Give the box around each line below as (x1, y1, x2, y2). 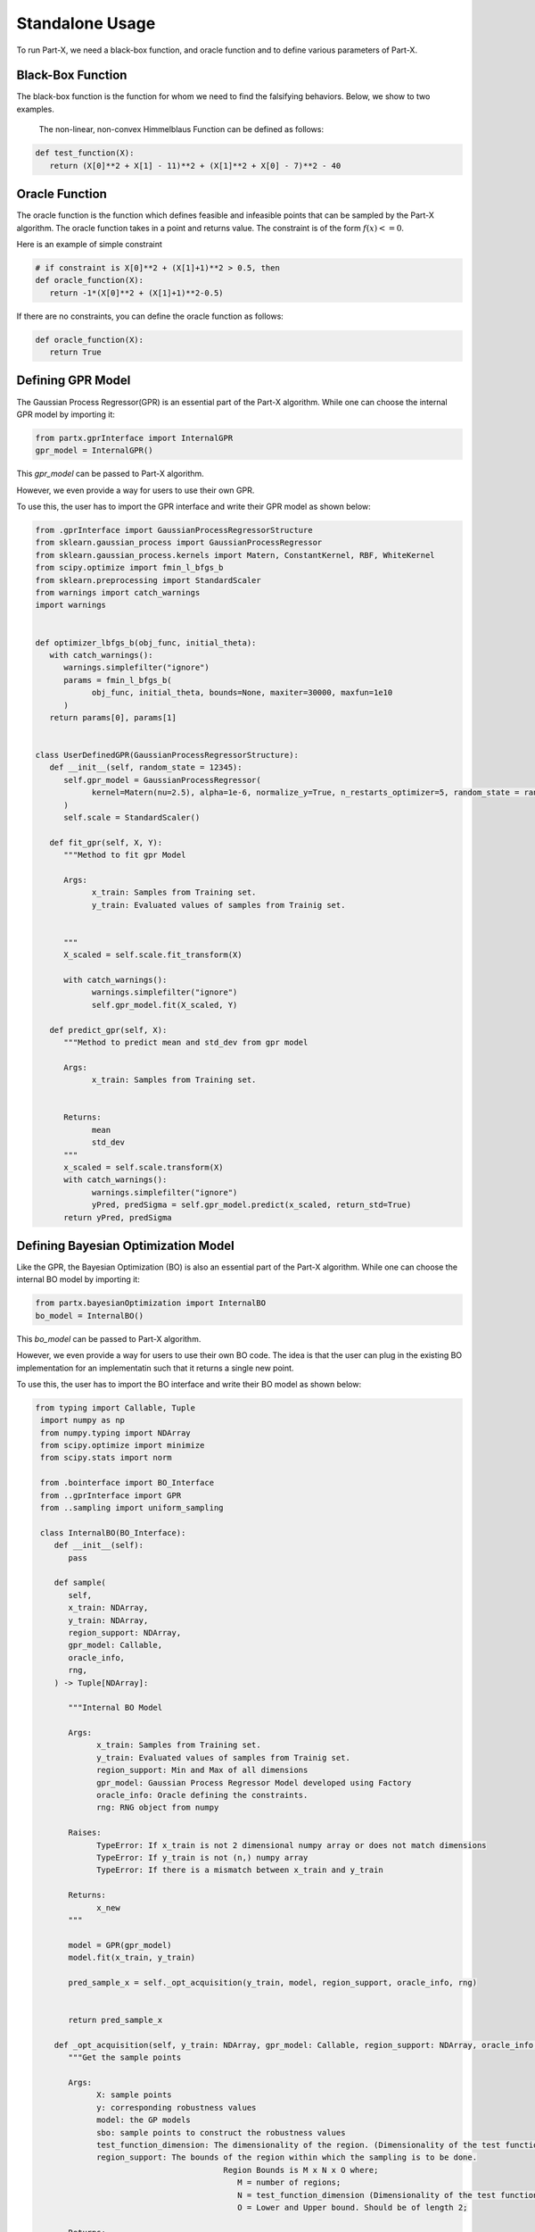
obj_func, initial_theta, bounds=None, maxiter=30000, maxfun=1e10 (91, 687, 393, 698)
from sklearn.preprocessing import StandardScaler (35, 575, 262, 585)
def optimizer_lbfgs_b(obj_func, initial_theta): (35, 637, 257, 647)
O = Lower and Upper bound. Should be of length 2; (237, 2202, 468, 2212)
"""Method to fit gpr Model (63, 850, 186, 861)
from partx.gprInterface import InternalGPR (35, 433, 234, 443)
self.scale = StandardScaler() (63, 812, 201, 823)
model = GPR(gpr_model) (68, 1940, 173, 1950)
